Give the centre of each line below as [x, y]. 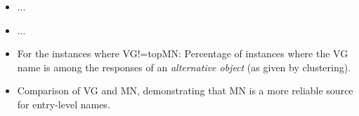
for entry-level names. [64, 104]
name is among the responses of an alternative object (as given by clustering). [184, 67]
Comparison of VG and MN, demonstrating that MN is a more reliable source [185, 90]
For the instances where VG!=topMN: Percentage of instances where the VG [183, 53]
